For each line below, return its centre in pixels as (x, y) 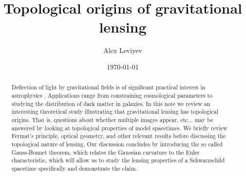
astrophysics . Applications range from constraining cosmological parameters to (112, 95)
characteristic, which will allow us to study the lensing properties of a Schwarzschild (118, 160)
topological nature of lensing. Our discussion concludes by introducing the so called (117, 144)
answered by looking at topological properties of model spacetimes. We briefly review (119, 128)
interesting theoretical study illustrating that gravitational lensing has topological (115, 112)
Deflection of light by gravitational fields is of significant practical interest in (108, 87)
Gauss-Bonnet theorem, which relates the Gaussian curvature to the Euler (105, 152)
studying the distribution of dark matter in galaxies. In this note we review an (111, 103)
